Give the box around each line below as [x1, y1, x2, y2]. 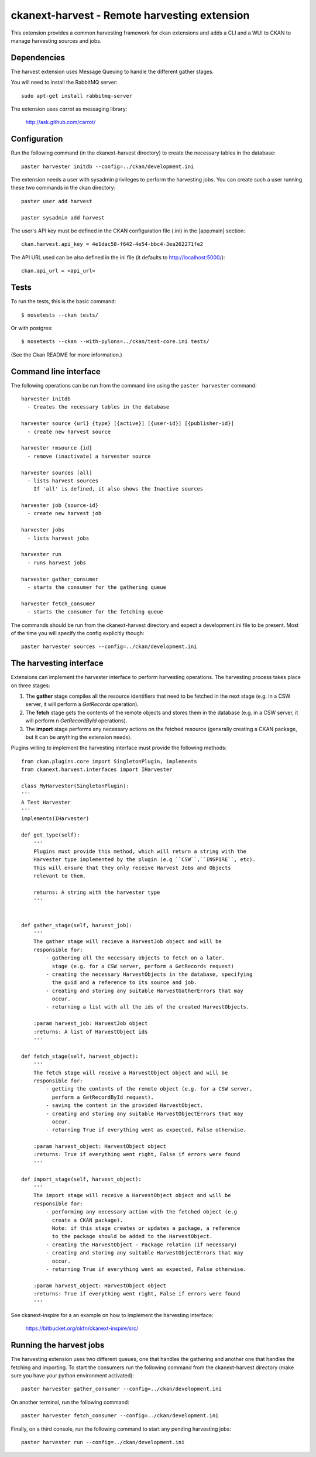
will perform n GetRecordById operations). [25, 717, 128, 724]
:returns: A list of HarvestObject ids [33, 1028, 148, 1035]
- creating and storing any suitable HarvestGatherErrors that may [46, 987, 243, 994]
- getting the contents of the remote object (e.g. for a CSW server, [46, 1086, 253, 1092]
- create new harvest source [27, 428, 111, 435]
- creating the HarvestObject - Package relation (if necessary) [46, 1241, 238, 1248]
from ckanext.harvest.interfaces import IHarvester [21, 766, 173, 773]
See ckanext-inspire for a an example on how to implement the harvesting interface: [11, 1311, 214, 1318]
